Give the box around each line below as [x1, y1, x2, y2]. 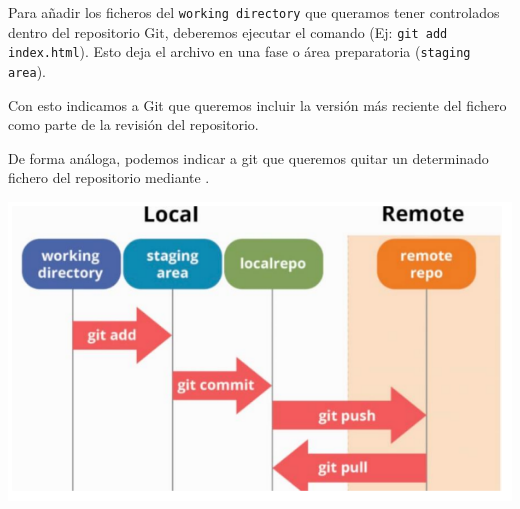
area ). [8, 60, 46, 81]
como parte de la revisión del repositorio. [8, 114, 259, 135]
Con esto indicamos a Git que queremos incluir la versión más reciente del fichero [8, 94, 507, 115]
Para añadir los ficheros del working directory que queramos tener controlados [8, 2, 500, 22]
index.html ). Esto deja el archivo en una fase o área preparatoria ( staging [8, 41, 471, 62]
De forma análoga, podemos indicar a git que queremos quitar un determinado [8, 147, 489, 168]
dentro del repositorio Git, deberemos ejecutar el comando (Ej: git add [8, 21, 448, 42]
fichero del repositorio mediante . [8, 167, 210, 188]
